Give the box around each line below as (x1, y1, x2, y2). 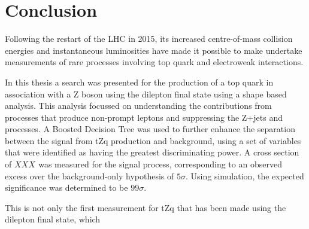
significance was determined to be (5, 181, 128, 194)
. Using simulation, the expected (186, 169, 304, 182)
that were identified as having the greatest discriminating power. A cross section (5, 146, 299, 158)
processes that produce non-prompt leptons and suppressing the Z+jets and (5, 111, 283, 123)
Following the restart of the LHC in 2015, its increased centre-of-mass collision (5, 32, 293, 45)
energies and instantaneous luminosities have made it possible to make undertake (5, 44, 302, 56)
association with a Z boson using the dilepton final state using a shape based (5, 87, 287, 100)
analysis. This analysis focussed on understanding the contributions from (5, 99, 272, 112)
